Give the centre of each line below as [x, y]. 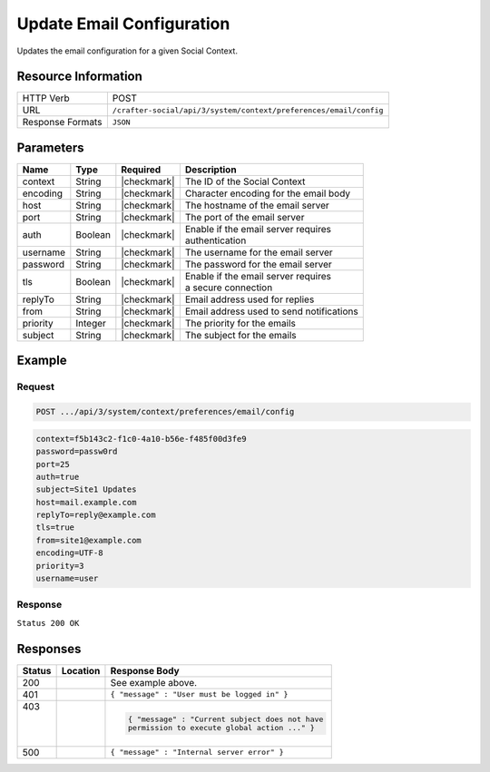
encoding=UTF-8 [69, 553]
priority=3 [60, 566]
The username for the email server [259, 252]
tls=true [55, 528]
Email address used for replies [250, 299]
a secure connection [229, 288]
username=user [67, 579]
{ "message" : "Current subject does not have [225, 719]
